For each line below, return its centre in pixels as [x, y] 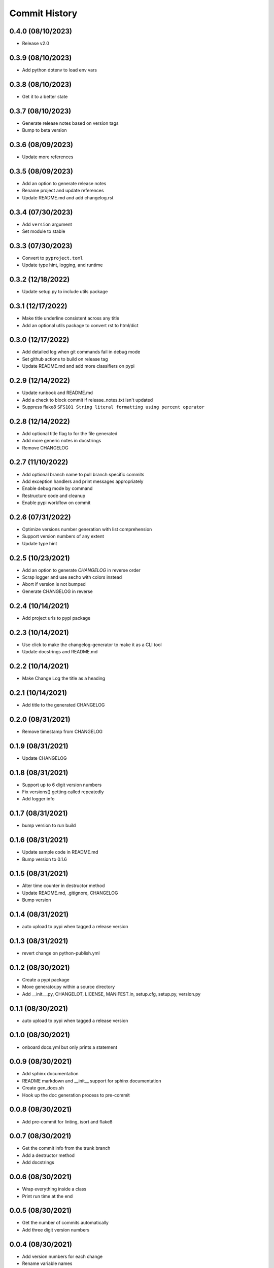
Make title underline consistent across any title [71, 318]
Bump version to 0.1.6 [44, 859]
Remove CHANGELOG [45, 448]
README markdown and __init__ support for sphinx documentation [92, 1081]
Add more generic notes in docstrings [62, 441]
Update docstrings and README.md [60, 652]
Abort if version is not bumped [54, 584]
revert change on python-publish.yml [61, 953]
